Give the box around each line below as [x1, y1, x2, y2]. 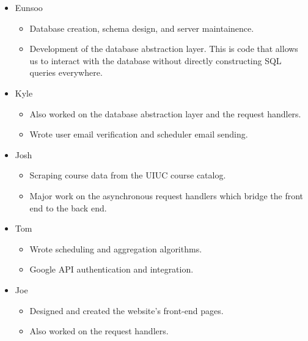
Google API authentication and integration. [29, 263, 194, 276]
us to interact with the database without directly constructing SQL [29, 54, 282, 67]
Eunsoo [15, 1, 43, 13]
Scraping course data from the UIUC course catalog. [29, 169, 226, 182]
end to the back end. [29, 201, 107, 214]
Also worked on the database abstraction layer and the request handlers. [29, 107, 301, 120]
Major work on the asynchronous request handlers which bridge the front [29, 189, 304, 202]
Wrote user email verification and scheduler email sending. [29, 128, 248, 141]
